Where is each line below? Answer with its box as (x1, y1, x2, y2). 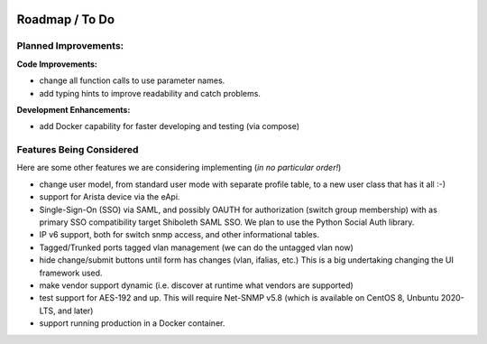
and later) (57, 305, 94, 316)
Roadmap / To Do (16, 12, 115, 27)
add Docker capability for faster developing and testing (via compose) (39, 121, 300, 132)
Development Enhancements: (16, 104, 131, 115)
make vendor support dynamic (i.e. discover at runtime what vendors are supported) (39, 280, 354, 291)
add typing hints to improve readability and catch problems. (39, 88, 262, 98)
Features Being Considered (16, 144, 139, 156)
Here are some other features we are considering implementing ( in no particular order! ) (16, 163, 342, 173)
